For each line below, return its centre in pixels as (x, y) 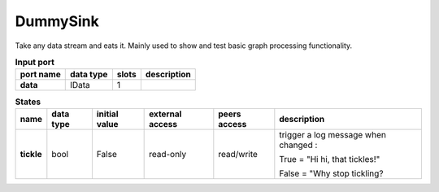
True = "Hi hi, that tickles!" (330, 159)
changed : (298, 145)
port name (40, 75)
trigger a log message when (333, 134)
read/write (238, 154)
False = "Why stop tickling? (331, 173)
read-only (168, 154)
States (28, 102)
